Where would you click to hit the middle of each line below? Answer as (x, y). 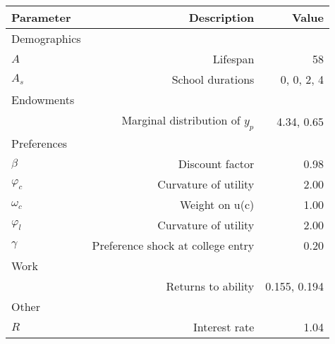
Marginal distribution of (181, 120)
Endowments (43, 100)
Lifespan (233, 59)
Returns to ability (210, 286)
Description (221, 17)
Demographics (46, 38)
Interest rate (224, 327)
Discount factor (216, 164)
